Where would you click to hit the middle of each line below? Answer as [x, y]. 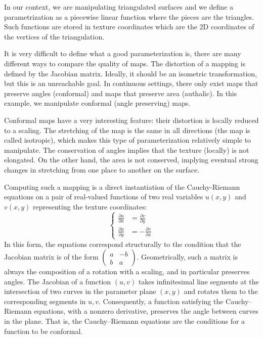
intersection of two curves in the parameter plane [80, 291]
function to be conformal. [43, 331]
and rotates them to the [221, 291]
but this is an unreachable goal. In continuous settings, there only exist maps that [131, 83]
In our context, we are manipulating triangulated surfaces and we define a [119, 7]
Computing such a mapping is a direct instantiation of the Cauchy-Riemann [122, 186]
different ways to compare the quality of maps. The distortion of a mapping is [125, 63]
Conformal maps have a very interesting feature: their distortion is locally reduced [131, 120]
